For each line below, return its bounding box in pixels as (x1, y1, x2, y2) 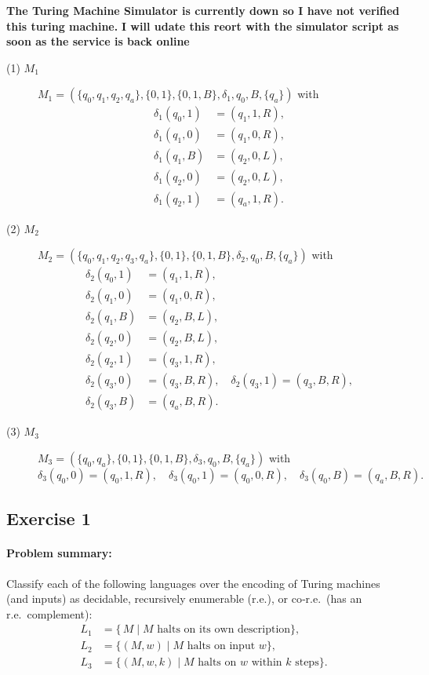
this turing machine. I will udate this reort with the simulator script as (6, 17, 399, 34)
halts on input (187, 640, 256, 652)
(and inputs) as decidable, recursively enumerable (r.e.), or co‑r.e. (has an (6, 590, 362, 607)
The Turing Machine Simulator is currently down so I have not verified (6, 2, 400, 18)
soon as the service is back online (6, 33, 190, 49)
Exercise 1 (6, 506, 91, 531)
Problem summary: (6, 545, 112, 561)
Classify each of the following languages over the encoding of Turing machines (6, 575, 380, 591)
